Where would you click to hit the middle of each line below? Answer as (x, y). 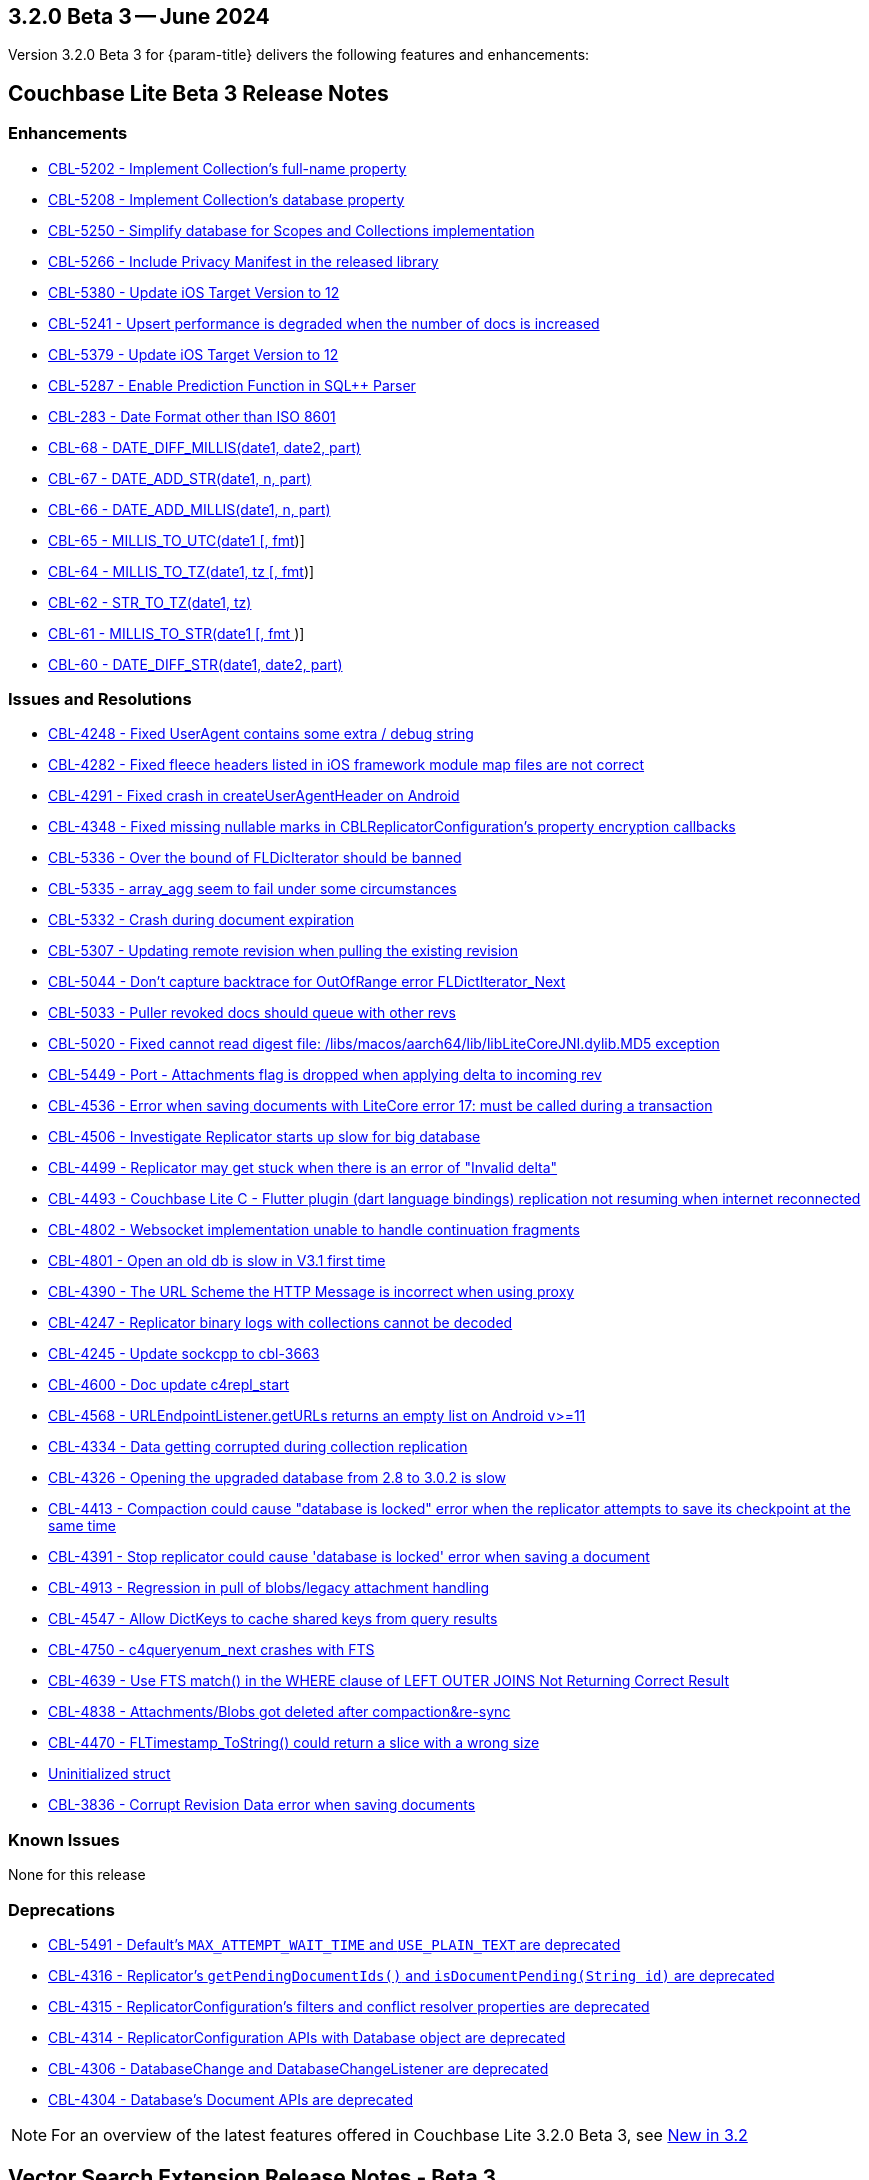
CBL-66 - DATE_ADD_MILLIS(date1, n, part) (189, 509)
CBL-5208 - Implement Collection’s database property (226, 199)
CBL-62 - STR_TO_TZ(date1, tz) (150, 602)
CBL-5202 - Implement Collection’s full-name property (227, 168)
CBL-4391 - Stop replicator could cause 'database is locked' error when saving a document (349, 1557)
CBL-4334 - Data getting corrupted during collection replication (258, 1447)
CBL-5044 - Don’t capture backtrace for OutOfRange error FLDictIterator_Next (307, 982)
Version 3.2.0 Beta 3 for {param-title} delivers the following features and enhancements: (299, 55)
